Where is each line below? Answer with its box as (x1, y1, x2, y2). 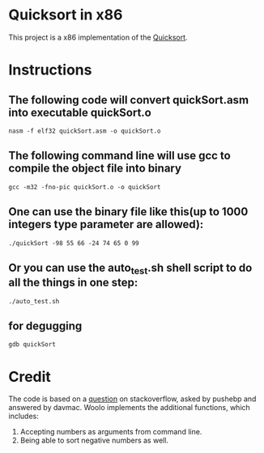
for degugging (8, 319, 83, 332)
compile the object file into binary (8, 162, 182, 176)
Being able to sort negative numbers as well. (19, 435, 168, 446)
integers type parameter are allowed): (8, 218, 204, 231)
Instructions (8, 61, 92, 79)
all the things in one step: (8, 276, 138, 290)
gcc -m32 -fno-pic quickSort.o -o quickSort (8, 183, 161, 191)
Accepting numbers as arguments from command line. (19, 427, 202, 437)
